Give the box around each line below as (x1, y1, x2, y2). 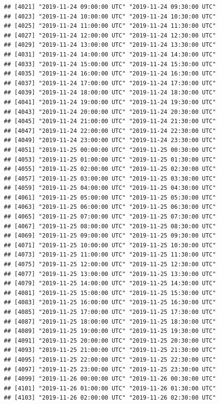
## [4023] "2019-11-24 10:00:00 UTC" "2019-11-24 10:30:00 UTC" (4, 13, 216, 20)
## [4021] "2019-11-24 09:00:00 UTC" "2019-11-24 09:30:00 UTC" (4, 3, 216, 10)
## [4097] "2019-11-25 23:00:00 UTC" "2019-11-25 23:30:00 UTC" (4, 366, 216, 373)
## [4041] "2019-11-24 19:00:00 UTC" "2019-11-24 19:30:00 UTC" (4, 98, 216, 106)
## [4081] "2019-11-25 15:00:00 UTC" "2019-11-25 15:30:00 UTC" (4, 289, 216, 296)
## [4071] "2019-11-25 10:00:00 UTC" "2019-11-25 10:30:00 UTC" (4, 241, 216, 249)
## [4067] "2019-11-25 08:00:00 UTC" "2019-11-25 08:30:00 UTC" (4, 222, 216, 230)
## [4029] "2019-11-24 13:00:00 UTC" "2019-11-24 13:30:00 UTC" (4, 41, 216, 49)
